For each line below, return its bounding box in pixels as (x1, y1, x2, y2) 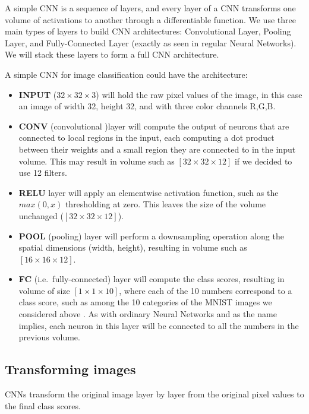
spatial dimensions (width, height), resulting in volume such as (18, 241, 247, 254)
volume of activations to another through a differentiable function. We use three (5, 13, 296, 26)
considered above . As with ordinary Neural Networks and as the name (18, 308, 277, 320)
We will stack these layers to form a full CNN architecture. (5, 48, 219, 61)
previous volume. (18, 331, 80, 343)
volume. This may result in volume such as (18, 154, 175, 167)
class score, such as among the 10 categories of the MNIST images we (18, 296, 272, 308)
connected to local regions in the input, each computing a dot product (18, 131, 275, 144)
